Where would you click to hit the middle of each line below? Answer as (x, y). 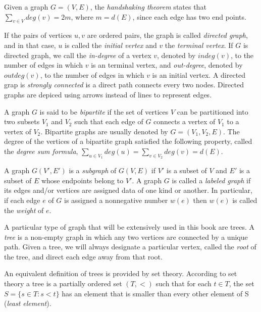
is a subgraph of (93, 170)
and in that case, (30, 45)
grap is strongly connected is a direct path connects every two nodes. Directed (124, 85)
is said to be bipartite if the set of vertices (104, 111)
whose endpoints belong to (82, 180)
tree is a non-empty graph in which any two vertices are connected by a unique (126, 237)
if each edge (22, 200)
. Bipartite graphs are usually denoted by (104, 131)
